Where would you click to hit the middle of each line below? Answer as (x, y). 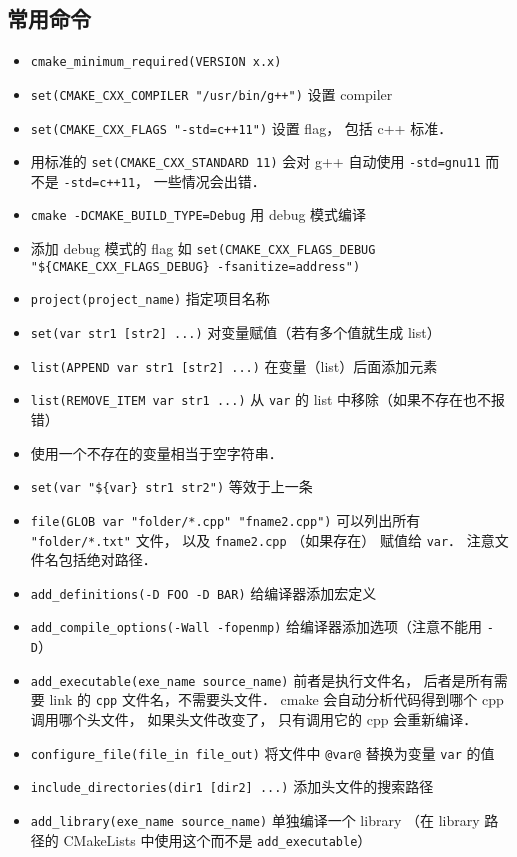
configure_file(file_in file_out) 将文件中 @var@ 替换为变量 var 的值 (262, 752)
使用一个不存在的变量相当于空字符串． (156, 452)
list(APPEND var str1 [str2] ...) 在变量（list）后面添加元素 (234, 365)
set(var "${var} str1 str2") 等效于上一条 (171, 486)
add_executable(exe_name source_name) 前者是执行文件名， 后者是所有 (262, 679)
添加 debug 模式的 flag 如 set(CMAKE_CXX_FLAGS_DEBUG (203, 248)
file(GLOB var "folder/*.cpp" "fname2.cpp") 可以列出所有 (225, 519)
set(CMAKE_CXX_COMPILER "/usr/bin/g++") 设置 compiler (211, 93)
